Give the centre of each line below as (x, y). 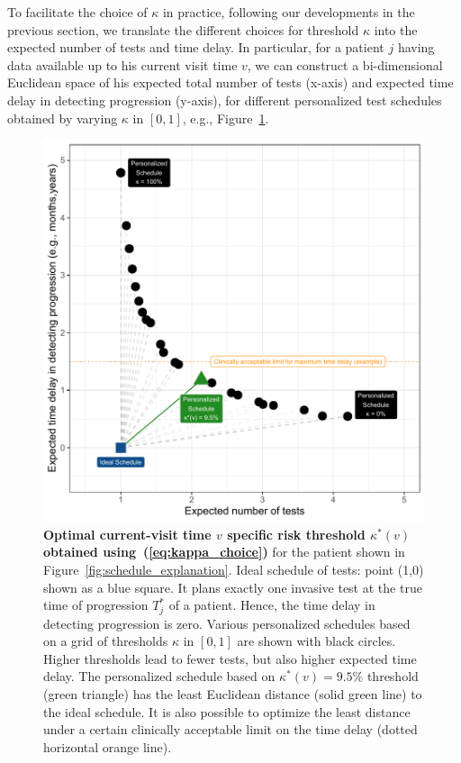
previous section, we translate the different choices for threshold (183, 29)
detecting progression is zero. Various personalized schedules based (227, 623)
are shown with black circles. (316, 641)
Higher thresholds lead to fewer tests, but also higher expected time (230, 658)
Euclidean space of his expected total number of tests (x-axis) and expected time (230, 82)
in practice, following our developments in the (289, 12)
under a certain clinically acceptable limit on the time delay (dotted (230, 729)
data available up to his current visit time (122, 64)
